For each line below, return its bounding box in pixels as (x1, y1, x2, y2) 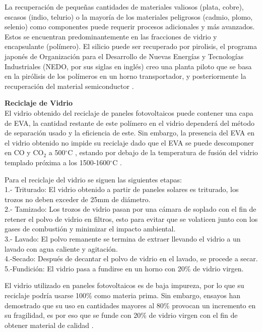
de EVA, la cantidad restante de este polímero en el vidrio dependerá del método (5, 117, 254, 128)
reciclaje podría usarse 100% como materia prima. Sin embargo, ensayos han (5, 290, 240, 301)
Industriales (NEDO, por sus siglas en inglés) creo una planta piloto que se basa (5, 61, 252, 71)
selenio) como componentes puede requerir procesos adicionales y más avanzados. (5, 21, 255, 32)
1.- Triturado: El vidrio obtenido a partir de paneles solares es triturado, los (5, 184, 239, 195)
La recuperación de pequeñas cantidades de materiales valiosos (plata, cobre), (5, 2, 244, 12)
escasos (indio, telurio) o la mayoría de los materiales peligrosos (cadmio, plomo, (5, 11, 253, 22)
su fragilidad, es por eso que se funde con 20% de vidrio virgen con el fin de (5, 310, 238, 320)
